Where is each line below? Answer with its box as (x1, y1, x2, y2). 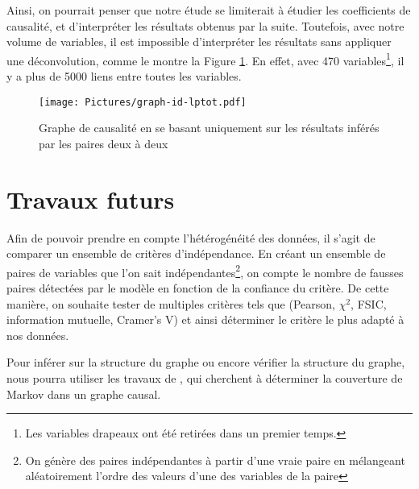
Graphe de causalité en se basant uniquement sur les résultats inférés (39, 119, 380, 136)
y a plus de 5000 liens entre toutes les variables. (6, 68, 242, 85)
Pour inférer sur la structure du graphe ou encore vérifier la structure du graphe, (6, 354, 405, 371)
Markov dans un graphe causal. (6, 385, 161, 402)
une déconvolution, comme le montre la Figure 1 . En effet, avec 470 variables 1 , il (6, 49, 404, 68)
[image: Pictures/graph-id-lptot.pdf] (39, 96, 247, 108)
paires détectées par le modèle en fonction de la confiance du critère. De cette (6, 280, 389, 296)
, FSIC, (351, 295, 387, 312)
